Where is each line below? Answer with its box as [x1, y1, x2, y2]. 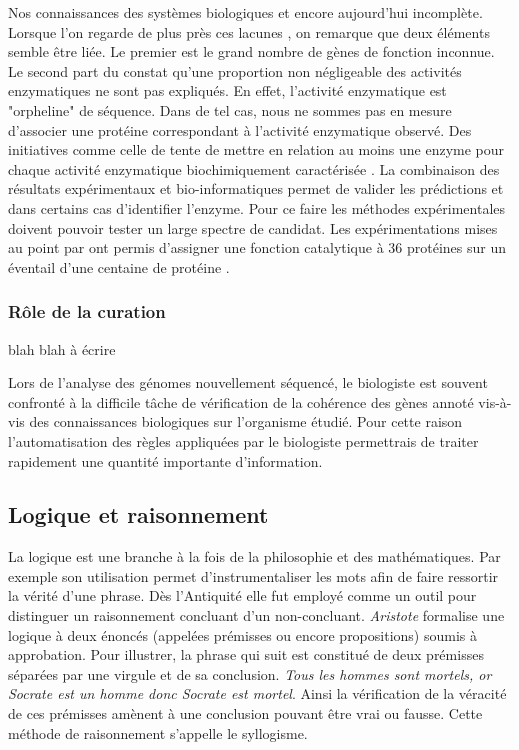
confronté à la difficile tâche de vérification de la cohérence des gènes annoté [8, 391, 474, 412]
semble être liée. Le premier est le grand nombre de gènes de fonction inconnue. [8, 41, 495, 62]
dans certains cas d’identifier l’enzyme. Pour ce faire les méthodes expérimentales [8, 197, 506, 218]
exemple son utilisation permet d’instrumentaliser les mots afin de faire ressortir [8, 565, 499, 586]
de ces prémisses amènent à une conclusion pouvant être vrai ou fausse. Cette [8, 703, 483, 724]
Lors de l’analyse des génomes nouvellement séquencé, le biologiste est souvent [8, 372, 488, 393]
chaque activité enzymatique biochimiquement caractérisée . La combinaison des [8, 158, 500, 179]
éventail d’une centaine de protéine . [8, 256, 230, 277]
